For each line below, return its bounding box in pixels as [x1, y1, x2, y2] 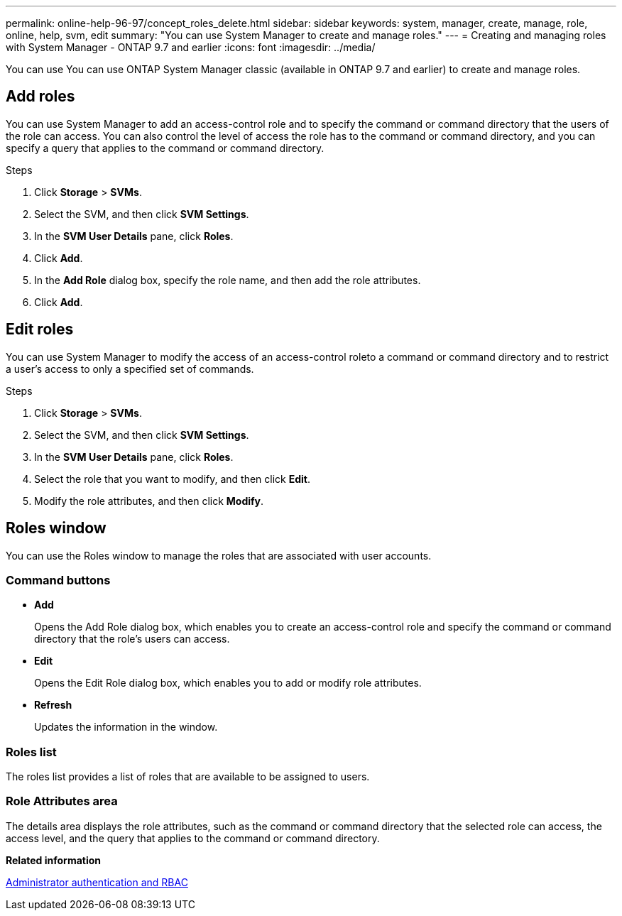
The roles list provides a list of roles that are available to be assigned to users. [6, 770, 370, 783]
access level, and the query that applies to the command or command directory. [6, 832, 380, 844]
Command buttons [6, 572, 111, 587]
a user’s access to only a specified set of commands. [6, 362, 254, 375]
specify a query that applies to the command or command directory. [6, 141, 324, 154]
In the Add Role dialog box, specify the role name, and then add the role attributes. [34, 273, 421, 286]
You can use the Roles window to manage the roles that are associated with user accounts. [6, 549, 432, 562]
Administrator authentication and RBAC [6, 876, 188, 888]
